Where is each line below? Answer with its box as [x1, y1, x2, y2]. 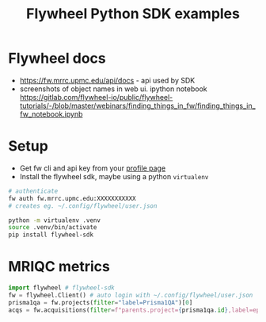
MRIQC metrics [8, 258, 111, 276]
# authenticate [8, 187, 59, 195]
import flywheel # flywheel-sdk [8, 284, 115, 292]
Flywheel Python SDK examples [26, 5, 240, 23]
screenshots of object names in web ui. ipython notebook [19, 84, 207, 94]
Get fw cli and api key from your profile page [19, 163, 166, 173]
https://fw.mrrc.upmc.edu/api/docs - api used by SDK [19, 75, 196, 85]
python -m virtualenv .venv [8, 216, 101, 224]
